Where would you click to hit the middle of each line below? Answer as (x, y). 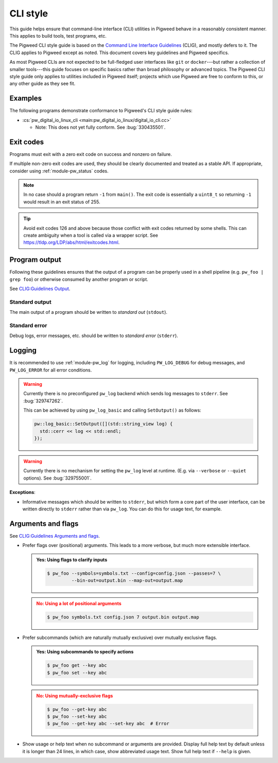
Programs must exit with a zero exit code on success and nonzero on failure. (91, 154)
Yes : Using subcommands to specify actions (85, 652)
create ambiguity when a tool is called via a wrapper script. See (91, 235)
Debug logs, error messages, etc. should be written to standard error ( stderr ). (94, 336)
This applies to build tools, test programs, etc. (58, 36)
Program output (36, 260)
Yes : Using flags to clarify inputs (72, 560)
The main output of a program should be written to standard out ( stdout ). (88, 312)
